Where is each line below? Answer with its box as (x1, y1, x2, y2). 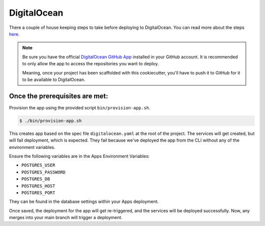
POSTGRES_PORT (21, 190, 55, 196)
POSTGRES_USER (21, 162, 55, 168)
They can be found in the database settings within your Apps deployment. (9, 199, 159, 204)
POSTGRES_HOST (21, 183, 55, 189)
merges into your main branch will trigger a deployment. (9, 215, 123, 221)
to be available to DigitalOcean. (22, 76, 85, 82)
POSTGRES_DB (21, 176, 50, 182)
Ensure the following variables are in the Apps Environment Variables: (9, 153, 150, 159)
